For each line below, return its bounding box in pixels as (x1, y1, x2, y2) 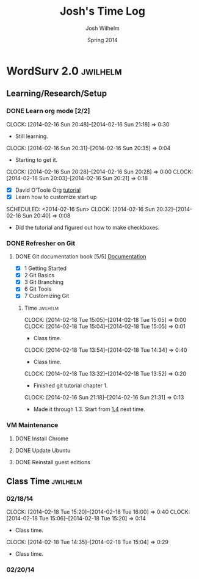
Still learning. (15, 133, 49, 140)
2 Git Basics (24, 272, 55, 279)
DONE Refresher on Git (6, 239, 75, 247)
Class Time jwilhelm (6, 476, 82, 487)
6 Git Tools (24, 285, 52, 293)
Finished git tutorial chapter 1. (33, 382, 108, 389)
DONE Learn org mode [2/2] (6, 107, 90, 115)
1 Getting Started (24, 264, 67, 272)
